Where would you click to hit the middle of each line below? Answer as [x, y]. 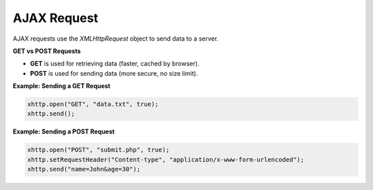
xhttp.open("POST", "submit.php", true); [98, 150]
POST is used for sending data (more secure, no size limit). [114, 73]
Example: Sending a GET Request [61, 86]
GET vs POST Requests [47, 51]
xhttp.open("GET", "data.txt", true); [93, 104]
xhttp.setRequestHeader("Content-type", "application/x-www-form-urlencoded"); [166, 159]
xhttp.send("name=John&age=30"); [84, 169]
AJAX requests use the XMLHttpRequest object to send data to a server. [116, 39]
